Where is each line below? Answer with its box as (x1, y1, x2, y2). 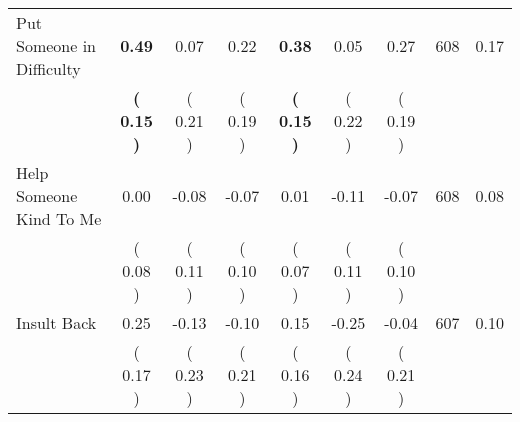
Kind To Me (16, 207, 102, 230)
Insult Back (16, 311, 97, 334)
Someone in (16, 34, 97, 57)
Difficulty (16, 57, 81, 80)
